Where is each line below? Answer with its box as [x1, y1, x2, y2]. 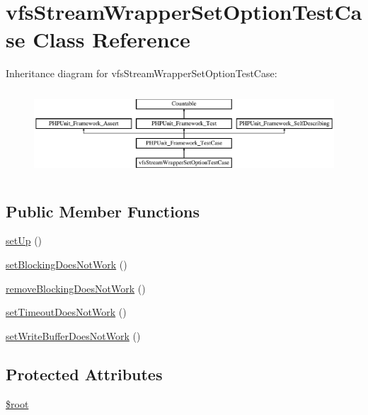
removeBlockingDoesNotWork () [6, 280, 146, 295]
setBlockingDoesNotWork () [6, 256, 127, 271]
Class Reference [33, 25, 190, 54]
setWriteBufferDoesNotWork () [6, 328, 141, 343]
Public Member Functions [6, 200, 200, 222]
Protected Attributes [6, 363, 163, 385]
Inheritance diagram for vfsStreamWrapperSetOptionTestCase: [6, 66, 277, 81]
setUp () [6, 233, 42, 248]
